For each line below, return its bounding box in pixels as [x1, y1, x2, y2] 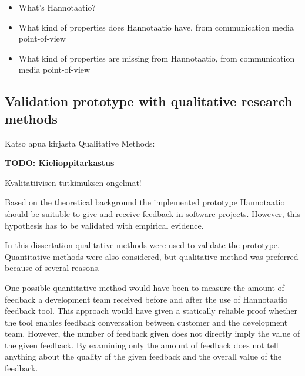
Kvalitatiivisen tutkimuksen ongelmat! [5, 176, 142, 188]
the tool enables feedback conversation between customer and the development [5, 316, 288, 328]
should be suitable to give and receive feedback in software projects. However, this [5, 207, 300, 219]
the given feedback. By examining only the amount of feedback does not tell [5, 338, 279, 351]
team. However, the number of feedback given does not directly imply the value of [5, 327, 300, 340]
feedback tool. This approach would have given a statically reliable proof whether [5, 304, 298, 317]
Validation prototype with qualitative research [5, 92, 293, 110]
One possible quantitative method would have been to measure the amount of [5, 281, 284, 293]
